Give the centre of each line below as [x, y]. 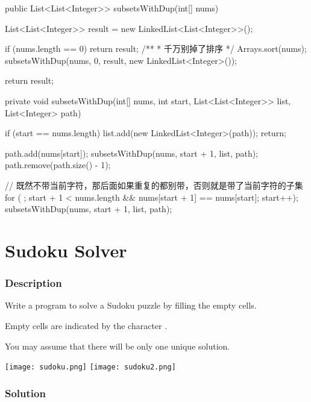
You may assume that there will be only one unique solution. [118, 346]
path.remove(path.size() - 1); [58, 165]
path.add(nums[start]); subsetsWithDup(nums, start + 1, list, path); [132, 153]
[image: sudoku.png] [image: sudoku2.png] [90, 367]
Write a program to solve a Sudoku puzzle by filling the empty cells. [131, 305]
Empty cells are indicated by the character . [86, 325]
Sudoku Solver [66, 250]
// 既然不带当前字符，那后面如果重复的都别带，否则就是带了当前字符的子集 [154, 185]
